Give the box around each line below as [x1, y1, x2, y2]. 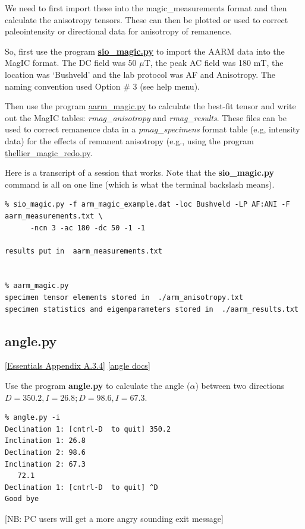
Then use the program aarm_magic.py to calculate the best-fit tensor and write [5, 100, 296, 112]
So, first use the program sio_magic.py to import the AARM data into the [5, 45, 285, 57]
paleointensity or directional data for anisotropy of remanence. [5, 25, 232, 37]
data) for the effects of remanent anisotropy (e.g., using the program [5, 134, 254, 147]
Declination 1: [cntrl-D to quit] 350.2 [5, 425, 171, 433]
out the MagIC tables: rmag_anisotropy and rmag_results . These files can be [5, 111, 287, 123]
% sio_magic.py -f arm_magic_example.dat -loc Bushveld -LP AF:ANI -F [5, 200, 290, 209]
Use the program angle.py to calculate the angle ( [5, 379, 190, 392]
